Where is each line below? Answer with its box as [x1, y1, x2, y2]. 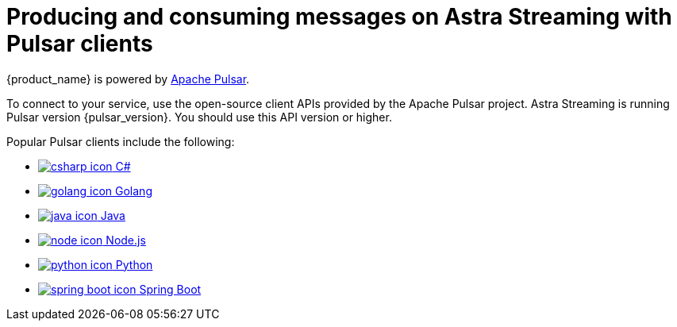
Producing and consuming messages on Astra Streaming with [6, 3, 672, 30]
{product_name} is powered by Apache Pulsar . [6, 71, 250, 86]
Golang [115, 183, 152, 198]
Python [115, 257, 153, 271]
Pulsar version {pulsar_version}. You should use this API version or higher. [6, 110, 392, 124]
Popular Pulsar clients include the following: [6, 134, 235, 148]
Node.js [106, 233, 146, 247]
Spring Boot [139, 282, 202, 296]
